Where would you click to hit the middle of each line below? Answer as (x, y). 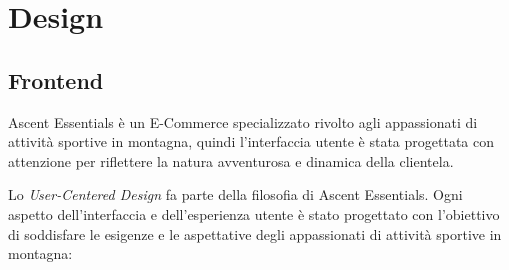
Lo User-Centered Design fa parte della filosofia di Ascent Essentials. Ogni (235, 194)
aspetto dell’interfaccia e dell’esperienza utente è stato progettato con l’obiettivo (254, 213)
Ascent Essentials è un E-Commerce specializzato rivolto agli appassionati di (243, 121)
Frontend (56, 79)
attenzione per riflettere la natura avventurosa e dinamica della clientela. (231, 160)
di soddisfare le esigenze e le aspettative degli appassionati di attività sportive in (255, 233)
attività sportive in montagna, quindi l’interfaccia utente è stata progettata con (251, 141)
